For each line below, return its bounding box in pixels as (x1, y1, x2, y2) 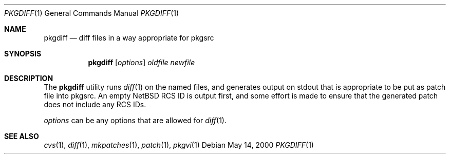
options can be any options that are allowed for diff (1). (44, 116, 227, 125)
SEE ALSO (4, 132, 39, 141)
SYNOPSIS (4, 49, 42, 58)
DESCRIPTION (4, 74, 53, 83)
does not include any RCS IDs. (44, 100, 146, 109)
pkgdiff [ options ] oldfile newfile (88, 58, 195, 67)
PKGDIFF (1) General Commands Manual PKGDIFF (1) (4, 9, 179, 17)
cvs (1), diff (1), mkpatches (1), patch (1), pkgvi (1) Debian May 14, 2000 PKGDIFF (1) (44, 141, 314, 149)
